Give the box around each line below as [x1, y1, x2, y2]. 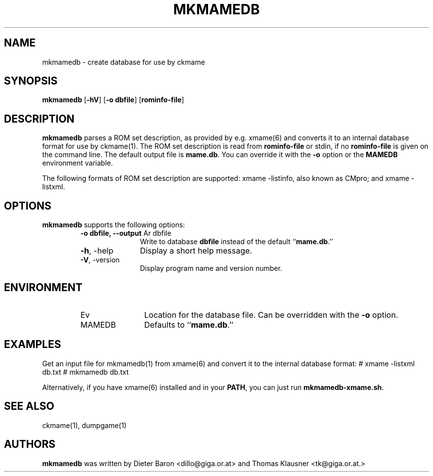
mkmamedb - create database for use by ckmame [42, 57, 205, 66]
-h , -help [80, 246, 114, 256]
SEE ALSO [4, 400, 54, 413]
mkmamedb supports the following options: [42, 220, 185, 229]
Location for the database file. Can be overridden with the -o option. [144, 309, 398, 320]
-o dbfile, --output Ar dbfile [80, 229, 172, 238]
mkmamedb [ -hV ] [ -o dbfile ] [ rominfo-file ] [42, 95, 184, 104]
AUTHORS [4, 438, 56, 451]
